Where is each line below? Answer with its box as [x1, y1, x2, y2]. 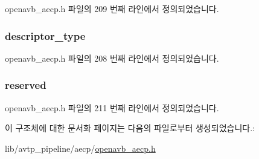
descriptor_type [5, 28, 86, 43]
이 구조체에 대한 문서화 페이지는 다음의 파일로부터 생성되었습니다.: [5, 122, 255, 134]
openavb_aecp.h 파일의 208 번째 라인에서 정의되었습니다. [5, 51, 219, 64]
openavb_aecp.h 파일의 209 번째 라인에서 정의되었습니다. [5, 2, 219, 15]
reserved [5, 77, 46, 92]
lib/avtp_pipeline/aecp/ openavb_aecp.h [5, 141, 156, 154]
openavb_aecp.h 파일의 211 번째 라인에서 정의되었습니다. [5, 101, 219, 114]
